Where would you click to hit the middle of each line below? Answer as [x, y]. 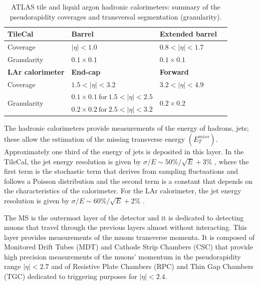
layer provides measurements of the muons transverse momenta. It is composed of [129, 237]
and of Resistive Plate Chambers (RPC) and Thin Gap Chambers [152, 266]
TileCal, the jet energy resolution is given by [73, 161]
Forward [174, 71]
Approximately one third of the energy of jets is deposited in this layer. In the [124, 151]
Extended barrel [188, 34]
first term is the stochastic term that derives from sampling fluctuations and [121, 171]
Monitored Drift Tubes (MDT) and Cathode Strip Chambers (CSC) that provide [129, 247]
